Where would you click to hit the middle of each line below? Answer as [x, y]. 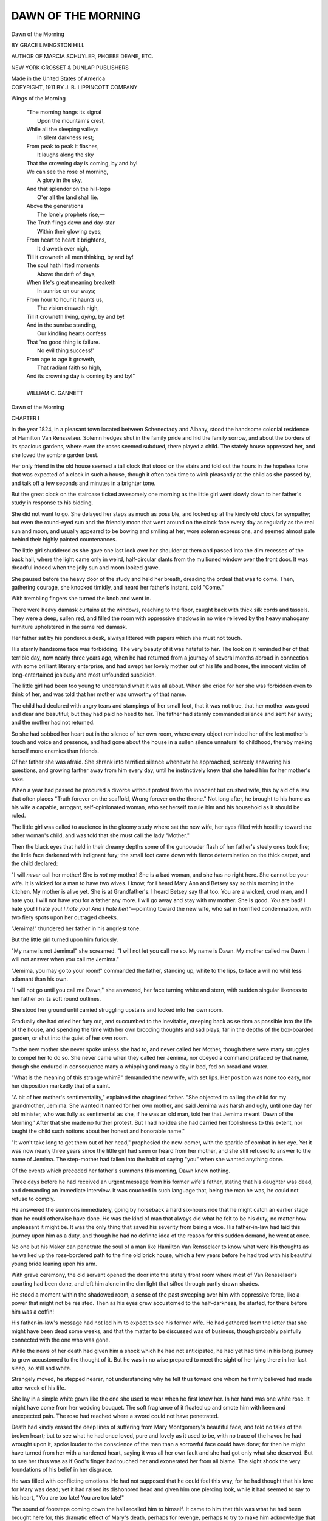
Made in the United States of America [58, 78]
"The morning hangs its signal [64, 112]
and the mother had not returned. [53, 722]
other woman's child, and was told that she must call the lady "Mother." [100, 835]
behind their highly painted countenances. [64, 540]
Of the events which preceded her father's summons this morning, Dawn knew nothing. [121, 1171]
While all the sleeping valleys [63, 129]
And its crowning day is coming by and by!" [81, 376]
